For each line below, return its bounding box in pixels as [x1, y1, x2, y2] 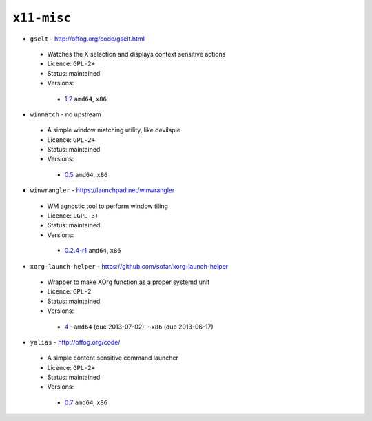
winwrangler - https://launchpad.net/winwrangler [30, 186, 175, 194]
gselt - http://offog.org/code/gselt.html [30, 34, 145, 43]
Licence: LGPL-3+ [47, 212, 99, 220]
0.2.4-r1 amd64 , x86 [64, 247, 121, 255]
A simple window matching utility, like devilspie [47, 126, 180, 134]
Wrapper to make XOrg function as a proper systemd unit [47, 278, 210, 286]
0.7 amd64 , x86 [64, 398, 108, 407]
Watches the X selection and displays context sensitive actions [47, 50, 226, 58]
